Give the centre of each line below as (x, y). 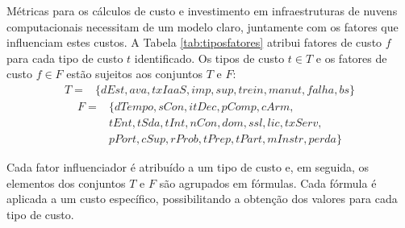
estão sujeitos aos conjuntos (135, 74)
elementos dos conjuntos (66, 182)
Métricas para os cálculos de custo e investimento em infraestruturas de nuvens (202, 10)
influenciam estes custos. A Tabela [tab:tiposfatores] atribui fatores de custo (194, 42)
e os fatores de (351, 58)
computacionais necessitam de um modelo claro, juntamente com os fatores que (202, 26)
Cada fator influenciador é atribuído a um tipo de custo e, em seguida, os (188, 167)
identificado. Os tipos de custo (209, 58)
